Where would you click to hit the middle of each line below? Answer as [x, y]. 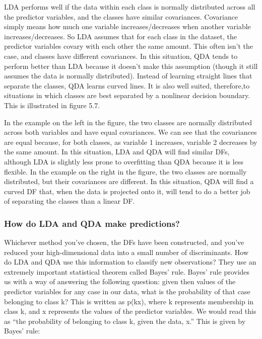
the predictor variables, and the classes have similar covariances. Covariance [121, 16]
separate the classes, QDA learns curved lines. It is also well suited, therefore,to [127, 85]
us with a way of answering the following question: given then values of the [120, 281]
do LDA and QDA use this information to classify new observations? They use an [130, 262]
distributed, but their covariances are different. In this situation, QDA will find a [129, 181]
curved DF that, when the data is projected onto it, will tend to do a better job [127, 191]
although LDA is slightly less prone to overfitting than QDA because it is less [124, 161]
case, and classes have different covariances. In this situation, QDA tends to [121, 56]
